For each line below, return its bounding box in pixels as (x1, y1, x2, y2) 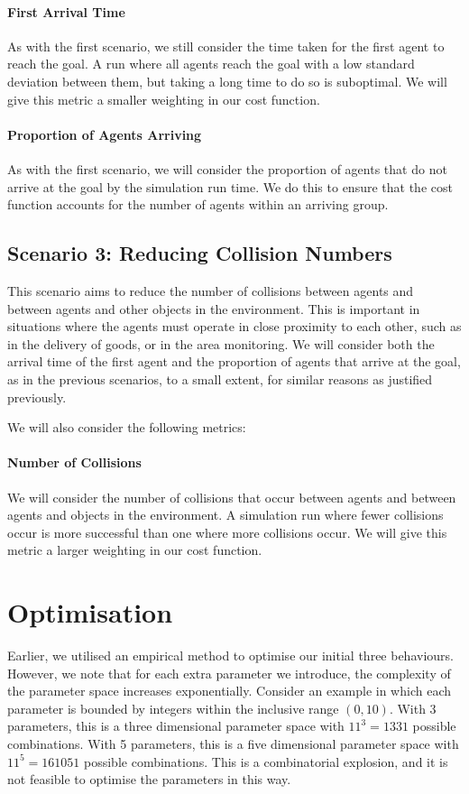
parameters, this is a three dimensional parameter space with (7, 716, 345, 735)
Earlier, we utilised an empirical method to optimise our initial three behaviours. (7, 646, 454, 664)
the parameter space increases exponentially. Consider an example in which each (7, 681, 451, 700)
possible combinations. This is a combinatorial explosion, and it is (84, 752, 448, 771)
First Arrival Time (7, 2, 125, 21)
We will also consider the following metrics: (7, 418, 246, 437)
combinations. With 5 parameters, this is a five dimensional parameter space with (7, 734, 459, 752)
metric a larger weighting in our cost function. (7, 540, 262, 559)
